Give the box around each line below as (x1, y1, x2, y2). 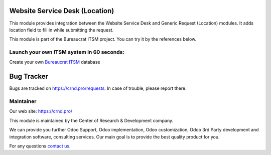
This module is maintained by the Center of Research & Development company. (9, 117, 174, 123)
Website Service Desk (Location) (9, 7, 114, 15)
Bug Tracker (9, 72, 49, 81)
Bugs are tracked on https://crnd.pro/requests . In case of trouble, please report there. (9, 85, 187, 91)
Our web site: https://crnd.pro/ (9, 108, 73, 114)
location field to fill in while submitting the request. (9, 27, 114, 33)
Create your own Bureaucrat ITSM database (9, 59, 100, 65)
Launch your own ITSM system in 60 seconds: (9, 49, 125, 56)
